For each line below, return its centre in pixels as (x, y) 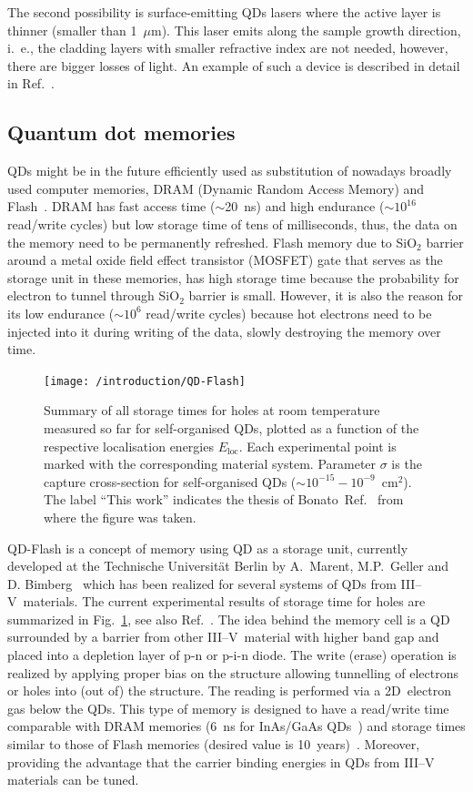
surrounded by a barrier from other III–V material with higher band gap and (223, 637)
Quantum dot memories (121, 132)
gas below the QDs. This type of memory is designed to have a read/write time (228, 708)
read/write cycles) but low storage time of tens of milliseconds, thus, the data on (232, 223)
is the (407, 464)
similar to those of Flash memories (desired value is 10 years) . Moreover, (214, 744)
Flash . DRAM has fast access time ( (111, 206)
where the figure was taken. (120, 517)
